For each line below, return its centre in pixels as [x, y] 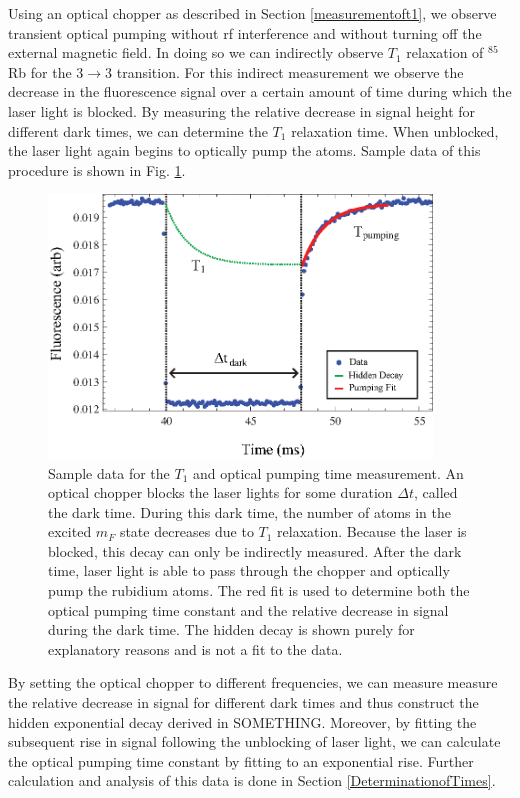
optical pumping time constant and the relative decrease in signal [248, 609]
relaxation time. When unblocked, [395, 130]
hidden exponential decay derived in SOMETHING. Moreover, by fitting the [242, 721]
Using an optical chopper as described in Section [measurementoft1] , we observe [252, 13]
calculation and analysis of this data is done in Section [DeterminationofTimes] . [252, 780]
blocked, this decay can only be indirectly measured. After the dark [255, 550]
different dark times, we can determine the [138, 130]
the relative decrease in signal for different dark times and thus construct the [243, 702]
